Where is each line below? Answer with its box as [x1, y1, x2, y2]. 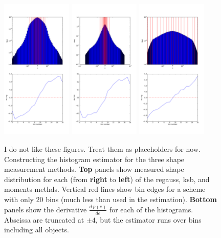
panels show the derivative [4, 204, 87, 214]
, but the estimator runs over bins [95, 214, 202, 225]
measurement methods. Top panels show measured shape [4, 164, 184, 174]
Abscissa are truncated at [4, 214, 84, 225]
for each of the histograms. [109, 204, 193, 214]
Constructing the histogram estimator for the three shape [4, 153, 185, 164]
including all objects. [4, 224, 69, 235]
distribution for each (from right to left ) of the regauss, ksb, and [4, 173, 210, 184]
